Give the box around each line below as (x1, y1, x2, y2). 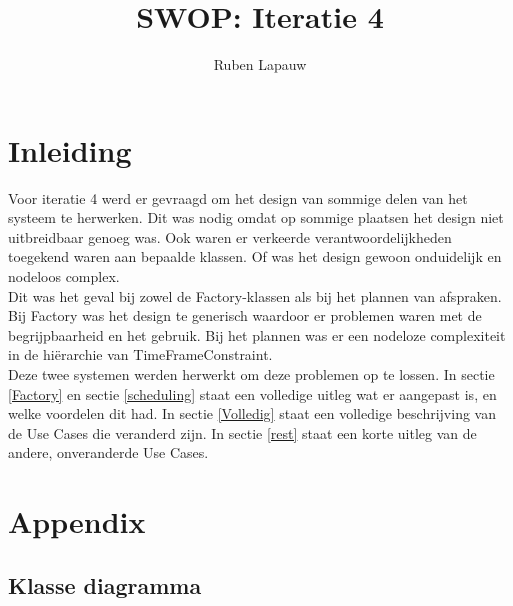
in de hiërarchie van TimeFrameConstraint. (8, 344, 273, 365)
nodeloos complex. (8, 266, 120, 287)
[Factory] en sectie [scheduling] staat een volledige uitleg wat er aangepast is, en (8, 383, 497, 404)
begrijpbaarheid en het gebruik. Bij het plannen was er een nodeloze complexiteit (8, 324, 506, 345)
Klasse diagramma (8, 569, 202, 600)
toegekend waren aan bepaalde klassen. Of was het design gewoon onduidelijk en (8, 246, 502, 267)
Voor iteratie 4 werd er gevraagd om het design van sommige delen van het (8, 187, 468, 208)
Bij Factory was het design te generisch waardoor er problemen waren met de (8, 305, 482, 326)
